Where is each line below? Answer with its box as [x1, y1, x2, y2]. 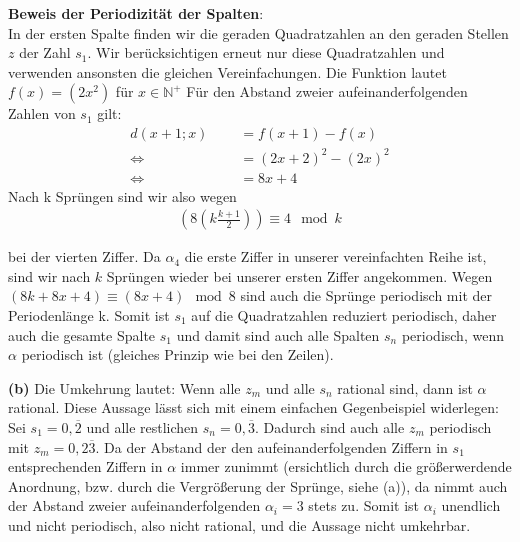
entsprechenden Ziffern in [8, 456, 163, 477]
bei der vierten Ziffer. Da [8, 246, 161, 267]
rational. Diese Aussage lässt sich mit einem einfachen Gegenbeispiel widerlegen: [8, 397, 499, 418]
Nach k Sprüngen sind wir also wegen [8, 185, 237, 206]
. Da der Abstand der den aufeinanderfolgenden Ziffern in [95, 436, 448, 457]
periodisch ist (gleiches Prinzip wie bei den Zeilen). [21, 344, 334, 365]
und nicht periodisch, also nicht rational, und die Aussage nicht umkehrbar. [8, 514, 471, 535]
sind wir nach [8, 265, 91, 286]
